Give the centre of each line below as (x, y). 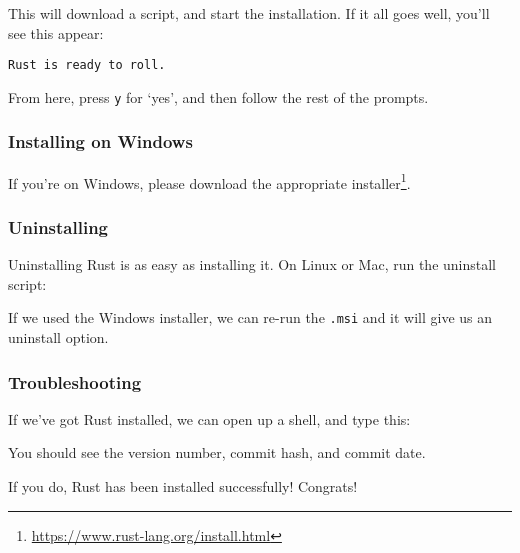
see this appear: (56, 32)
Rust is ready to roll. (87, 65)
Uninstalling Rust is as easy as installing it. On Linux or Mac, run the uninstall (252, 264)
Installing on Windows (100, 141)
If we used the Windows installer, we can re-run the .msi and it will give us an (250, 317)
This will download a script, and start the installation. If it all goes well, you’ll (249, 13)
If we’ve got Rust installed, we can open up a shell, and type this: (209, 418)
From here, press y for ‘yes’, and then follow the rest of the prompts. (218, 96)
